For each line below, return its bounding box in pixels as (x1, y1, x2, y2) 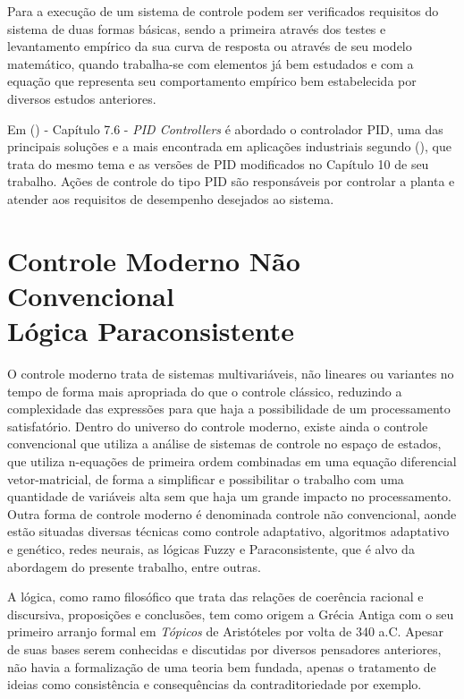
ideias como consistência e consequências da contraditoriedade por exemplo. (7, 675, 422, 694)
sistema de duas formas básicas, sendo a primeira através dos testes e (7, 19, 386, 38)
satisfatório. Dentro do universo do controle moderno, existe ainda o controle (7, 416, 428, 435)
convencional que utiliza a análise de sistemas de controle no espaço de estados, (7, 434, 442, 453)
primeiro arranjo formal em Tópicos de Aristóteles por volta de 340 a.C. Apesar (7, 622, 444, 641)
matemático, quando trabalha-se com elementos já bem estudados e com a (7, 54, 414, 72)
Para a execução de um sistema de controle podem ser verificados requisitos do (7, 2, 439, 20)
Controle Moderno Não (7, 242, 300, 278)
